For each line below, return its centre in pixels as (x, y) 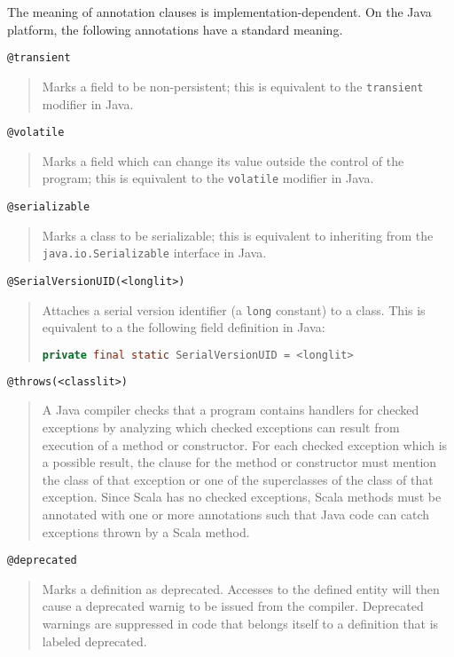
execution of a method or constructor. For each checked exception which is (245, 444)
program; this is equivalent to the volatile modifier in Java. (208, 178)
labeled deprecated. (94, 641)
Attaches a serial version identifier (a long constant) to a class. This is (234, 309)
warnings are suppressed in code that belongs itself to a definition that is (240, 623)
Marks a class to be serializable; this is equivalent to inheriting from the (238, 235)
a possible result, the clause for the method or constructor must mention (239, 462)
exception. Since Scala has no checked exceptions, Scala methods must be (242, 497)
